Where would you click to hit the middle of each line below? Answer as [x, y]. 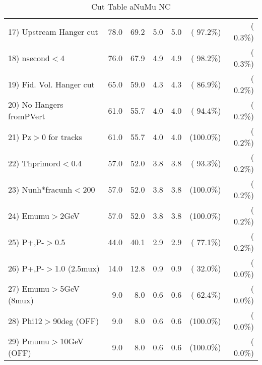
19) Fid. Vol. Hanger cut [51, 84]
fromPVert [27, 116]
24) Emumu [29, 215]
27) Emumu [29, 288]
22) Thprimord [35, 163]
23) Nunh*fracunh [40, 189]
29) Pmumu [29, 341]
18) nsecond [29, 58]
